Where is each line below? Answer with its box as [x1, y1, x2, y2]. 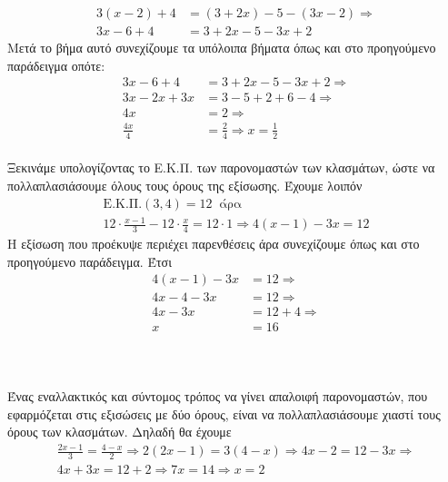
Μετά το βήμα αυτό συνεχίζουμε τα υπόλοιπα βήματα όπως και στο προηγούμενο [7, 38, 436, 57]
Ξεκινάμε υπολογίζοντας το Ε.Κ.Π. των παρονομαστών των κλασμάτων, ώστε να [7, 158, 435, 177]
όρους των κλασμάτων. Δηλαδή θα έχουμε [7, 422, 232, 441]
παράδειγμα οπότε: [7, 55, 105, 74]
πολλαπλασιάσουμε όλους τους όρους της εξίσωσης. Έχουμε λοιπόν [7, 175, 363, 194]
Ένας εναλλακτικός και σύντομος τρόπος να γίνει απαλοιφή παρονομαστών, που [7, 387, 428, 405]
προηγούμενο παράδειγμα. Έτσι [7, 251, 172, 271]
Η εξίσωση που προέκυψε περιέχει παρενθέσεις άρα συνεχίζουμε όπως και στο [7, 233, 420, 252]
